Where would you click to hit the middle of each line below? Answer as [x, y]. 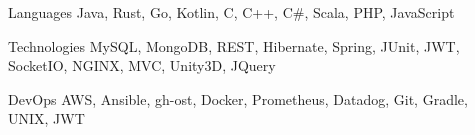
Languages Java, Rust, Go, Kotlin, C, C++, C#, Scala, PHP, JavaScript [231, 12]
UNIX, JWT [46, 118]
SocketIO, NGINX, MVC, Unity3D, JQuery [142, 65]
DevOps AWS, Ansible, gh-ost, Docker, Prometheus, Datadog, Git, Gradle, [238, 98]
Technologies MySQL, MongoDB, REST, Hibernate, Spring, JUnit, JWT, [234, 45]
